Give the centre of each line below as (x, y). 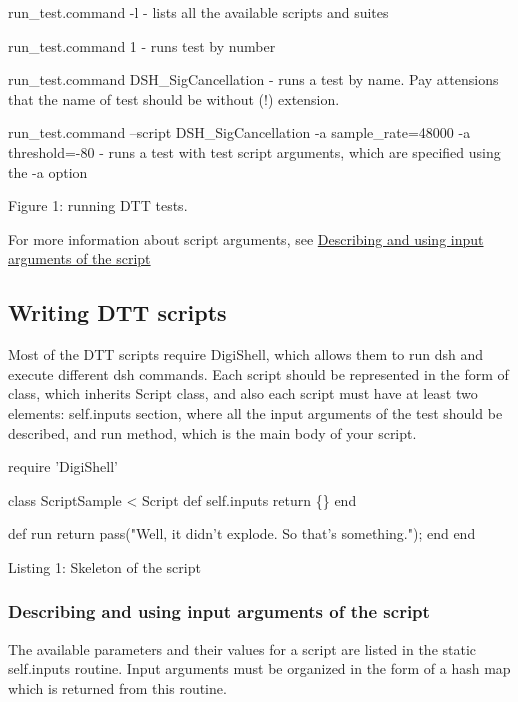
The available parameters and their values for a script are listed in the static (242, 648)
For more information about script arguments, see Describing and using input (246, 238)
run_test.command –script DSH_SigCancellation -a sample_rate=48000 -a (239, 132)
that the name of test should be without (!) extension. (174, 98)
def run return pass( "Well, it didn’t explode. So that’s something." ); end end (242, 533)
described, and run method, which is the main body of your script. (212, 432)
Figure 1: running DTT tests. (98, 205)
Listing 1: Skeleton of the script (104, 566)
